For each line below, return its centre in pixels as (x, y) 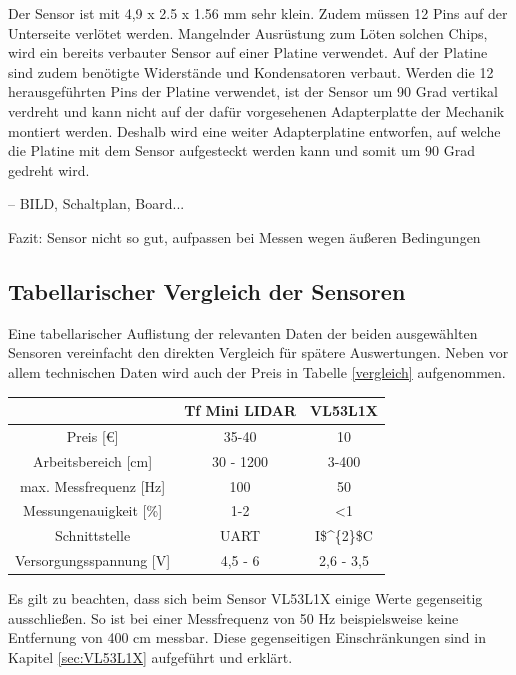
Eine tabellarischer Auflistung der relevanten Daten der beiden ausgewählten (243, 332)
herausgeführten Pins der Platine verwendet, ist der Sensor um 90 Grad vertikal (253, 91)
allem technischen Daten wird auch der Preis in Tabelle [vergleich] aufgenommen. (257, 371)
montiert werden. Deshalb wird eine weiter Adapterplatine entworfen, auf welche (254, 130)
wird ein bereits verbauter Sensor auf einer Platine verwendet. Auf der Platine (248, 52)
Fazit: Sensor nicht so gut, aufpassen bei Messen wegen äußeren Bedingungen (244, 236)
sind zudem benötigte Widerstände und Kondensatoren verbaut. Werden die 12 (251, 71)
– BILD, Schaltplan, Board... (96, 203)
